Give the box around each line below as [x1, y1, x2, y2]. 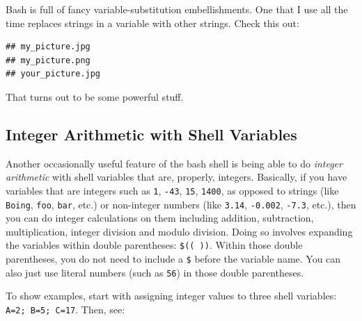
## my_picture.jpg [6, 42, 90, 52]
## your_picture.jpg [6, 69, 101, 79]
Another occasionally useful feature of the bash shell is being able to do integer [6, 156, 343, 170]
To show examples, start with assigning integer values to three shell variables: [6, 288, 337, 303]
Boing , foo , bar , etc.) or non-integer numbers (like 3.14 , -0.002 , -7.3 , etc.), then [6, 197, 356, 211]
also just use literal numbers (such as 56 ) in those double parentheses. [6, 265, 304, 279]
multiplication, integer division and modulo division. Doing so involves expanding [6, 224, 353, 238]
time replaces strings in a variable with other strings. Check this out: [6, 15, 299, 30]
